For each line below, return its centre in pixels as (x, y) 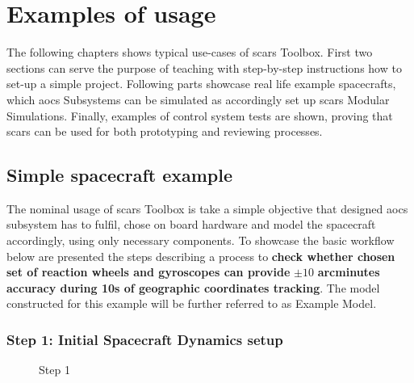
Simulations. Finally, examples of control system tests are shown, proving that (200, 115)
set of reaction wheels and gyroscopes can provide (148, 272)
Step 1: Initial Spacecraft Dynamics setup (145, 339)
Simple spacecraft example (120, 175)
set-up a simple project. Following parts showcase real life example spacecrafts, (201, 84)
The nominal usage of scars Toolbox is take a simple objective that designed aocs (207, 208)
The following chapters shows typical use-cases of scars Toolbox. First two (190, 52)
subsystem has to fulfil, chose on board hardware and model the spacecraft (191, 224)
